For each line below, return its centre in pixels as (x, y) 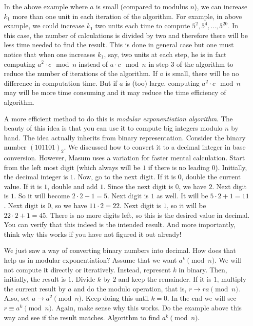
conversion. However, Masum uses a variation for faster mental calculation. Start (125, 158)
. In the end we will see (202, 298)
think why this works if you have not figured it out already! (93, 234)
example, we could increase (44, 26)
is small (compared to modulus (142, 6)
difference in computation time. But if (61, 83)
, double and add (73, 186)
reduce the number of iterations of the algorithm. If (81, 73)
